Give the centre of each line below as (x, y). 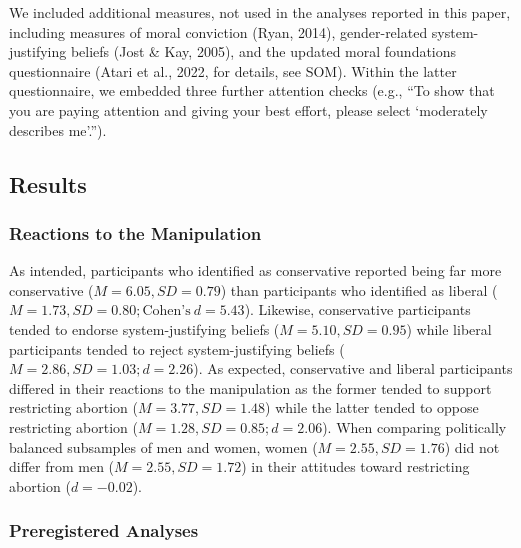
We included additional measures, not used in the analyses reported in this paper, (260, 12)
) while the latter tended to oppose (372, 407)
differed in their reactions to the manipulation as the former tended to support (250, 387)
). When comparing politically (414, 426)
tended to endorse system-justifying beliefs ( (144, 328)
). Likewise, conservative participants (357, 309)
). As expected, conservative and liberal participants (353, 368)
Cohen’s (166, 311)
